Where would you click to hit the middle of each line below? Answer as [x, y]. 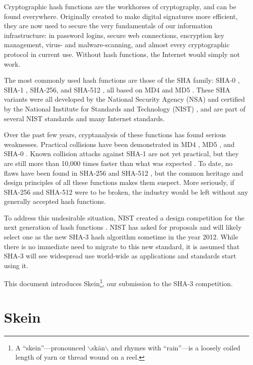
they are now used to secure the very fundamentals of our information [108, 26]
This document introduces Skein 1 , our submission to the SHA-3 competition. [118, 283]
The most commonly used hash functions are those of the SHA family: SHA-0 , [122, 80]
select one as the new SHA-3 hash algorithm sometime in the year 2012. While [121, 237]
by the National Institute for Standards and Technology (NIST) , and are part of [125, 108]
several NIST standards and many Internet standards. [84, 118]
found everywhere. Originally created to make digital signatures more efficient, [121, 16]
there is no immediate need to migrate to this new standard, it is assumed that [122, 246]
